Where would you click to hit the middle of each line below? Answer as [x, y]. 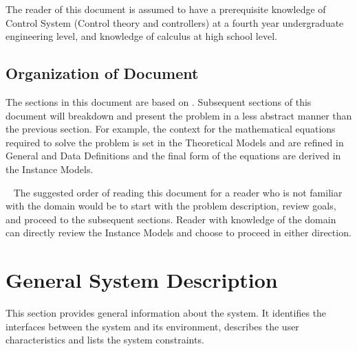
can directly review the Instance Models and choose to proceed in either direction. [178, 233]
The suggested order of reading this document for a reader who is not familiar [178, 192]
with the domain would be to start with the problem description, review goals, [171, 206]
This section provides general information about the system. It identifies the [166, 313]
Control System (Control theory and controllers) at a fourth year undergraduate [175, 22]
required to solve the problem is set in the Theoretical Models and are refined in [175, 142]
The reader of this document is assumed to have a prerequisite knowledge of [166, 9]
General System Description [142, 280]
